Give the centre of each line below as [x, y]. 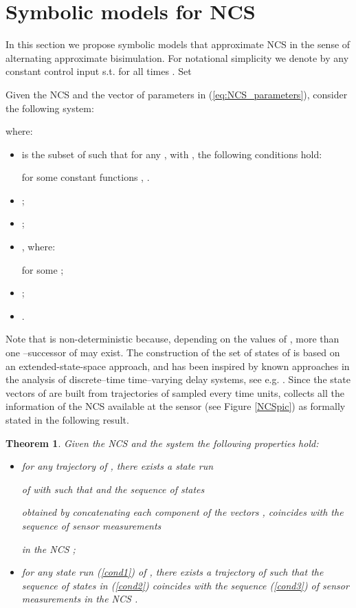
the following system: [50, 108]
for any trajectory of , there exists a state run [118, 466]
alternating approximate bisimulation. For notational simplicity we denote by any [177, 57]
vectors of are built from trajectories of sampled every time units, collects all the [175, 392]
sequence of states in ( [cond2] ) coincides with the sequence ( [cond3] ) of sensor [185, 585]
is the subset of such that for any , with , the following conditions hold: [172, 154]
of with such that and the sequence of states [113, 489]
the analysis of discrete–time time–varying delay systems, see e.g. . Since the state [178, 379]
